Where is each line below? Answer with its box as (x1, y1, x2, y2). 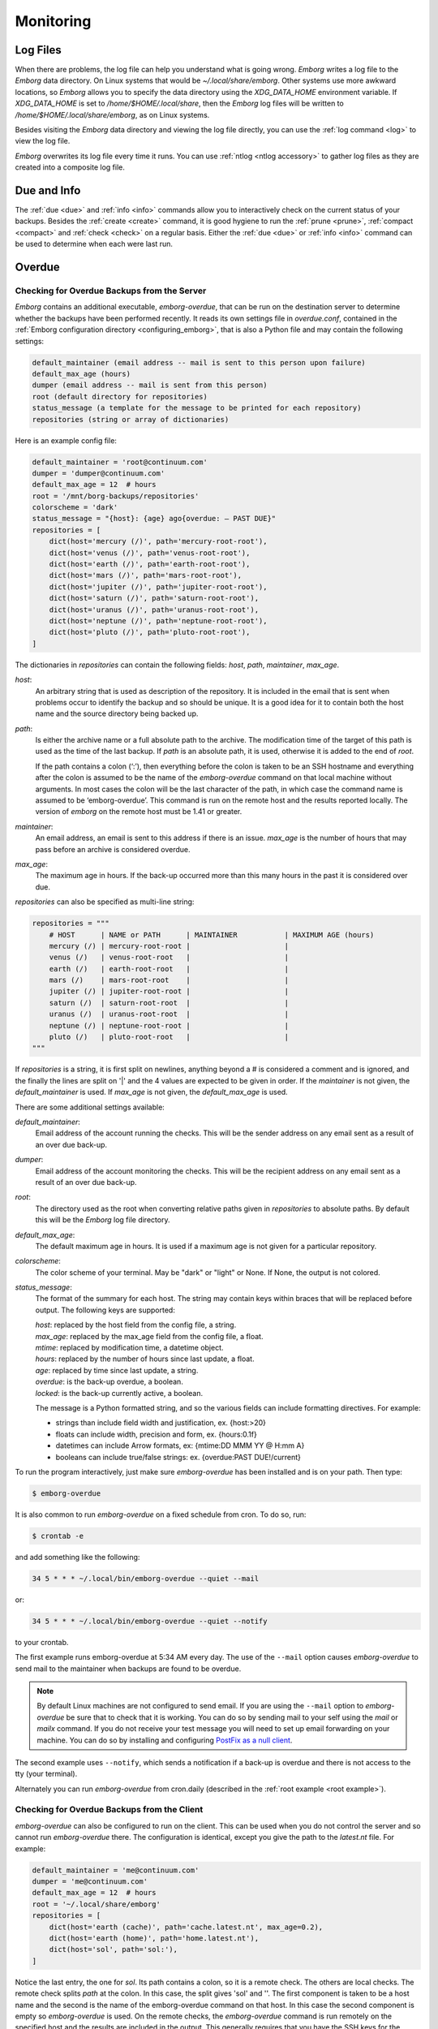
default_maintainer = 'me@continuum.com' (32, 1865, 200, 1875)
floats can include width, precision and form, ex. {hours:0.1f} (55, 1429, 257, 1439)
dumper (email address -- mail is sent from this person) (32, 381, 268, 390)
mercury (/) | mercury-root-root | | (49, 941, 290, 950)
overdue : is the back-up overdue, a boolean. (35, 1376, 184, 1387)
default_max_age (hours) (32, 369, 131, 378)
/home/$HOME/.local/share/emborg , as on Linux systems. (15, 110, 210, 119)
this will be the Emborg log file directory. (35, 1215, 170, 1225)
